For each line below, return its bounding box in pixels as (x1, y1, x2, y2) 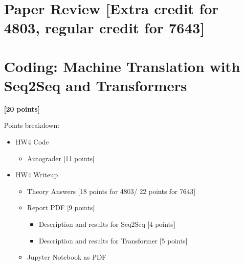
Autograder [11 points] (27, 153, 95, 163)
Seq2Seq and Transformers (4, 75, 187, 95)
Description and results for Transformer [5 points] (39, 235, 188, 245)
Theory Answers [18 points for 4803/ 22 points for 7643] (27, 186, 196, 196)
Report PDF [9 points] (27, 202, 95, 213)
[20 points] (4, 103, 40, 114)
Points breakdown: (4, 120, 60, 130)
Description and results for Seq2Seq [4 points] (39, 219, 176, 229)
